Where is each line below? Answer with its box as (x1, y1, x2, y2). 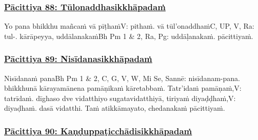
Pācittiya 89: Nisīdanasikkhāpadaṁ (4, 52, 152, 65)
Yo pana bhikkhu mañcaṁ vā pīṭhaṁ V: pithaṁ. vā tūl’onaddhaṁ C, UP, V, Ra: (4, 21, 254, 31)
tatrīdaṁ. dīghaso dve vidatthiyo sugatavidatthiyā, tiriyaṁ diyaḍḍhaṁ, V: (4, 92, 236, 103)
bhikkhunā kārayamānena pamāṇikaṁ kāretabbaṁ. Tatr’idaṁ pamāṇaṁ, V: (4, 83, 242, 93)
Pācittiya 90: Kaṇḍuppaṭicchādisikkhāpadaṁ (4, 124, 192, 137)
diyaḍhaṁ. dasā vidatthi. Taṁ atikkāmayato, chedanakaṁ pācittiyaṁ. (4, 103, 225, 113)
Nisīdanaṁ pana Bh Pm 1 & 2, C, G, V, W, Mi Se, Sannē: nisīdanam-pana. (4, 72, 240, 83)
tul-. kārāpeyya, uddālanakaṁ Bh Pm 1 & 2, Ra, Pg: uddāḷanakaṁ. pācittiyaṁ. (4, 30, 253, 41)
